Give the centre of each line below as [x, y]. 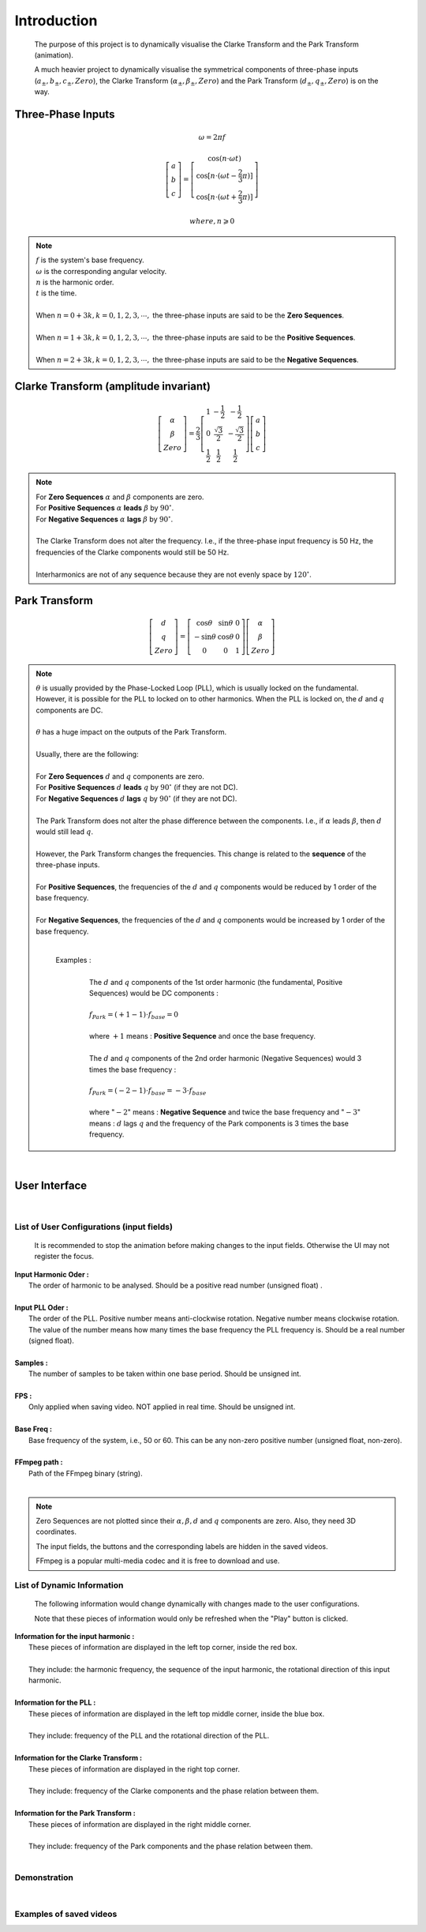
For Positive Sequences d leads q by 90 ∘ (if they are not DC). [137, 787]
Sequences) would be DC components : [154, 993]
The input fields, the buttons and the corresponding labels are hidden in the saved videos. [182, 1546]
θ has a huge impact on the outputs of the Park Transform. [131, 732]
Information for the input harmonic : [75, 1636]
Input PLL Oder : [41, 1307]
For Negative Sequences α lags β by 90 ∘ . [105, 519]
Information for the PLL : [55, 1703]
